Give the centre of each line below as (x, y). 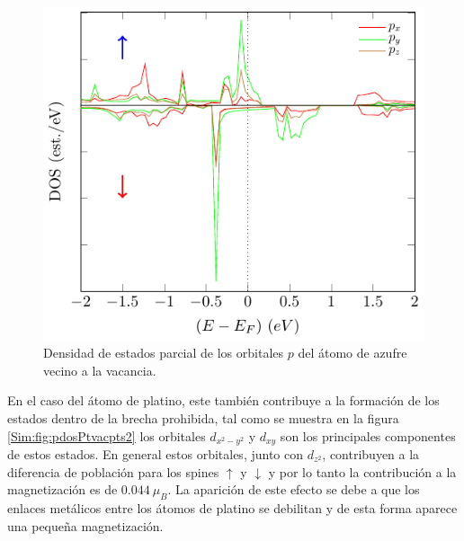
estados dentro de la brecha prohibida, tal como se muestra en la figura (203, 417)
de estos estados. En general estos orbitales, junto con (155, 453)
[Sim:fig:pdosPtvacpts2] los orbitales (107, 435)
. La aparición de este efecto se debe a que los (294, 489)
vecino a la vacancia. (100, 370)
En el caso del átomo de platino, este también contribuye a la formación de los (223, 400)
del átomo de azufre (352, 353)
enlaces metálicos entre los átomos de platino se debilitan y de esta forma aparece (232, 507)
